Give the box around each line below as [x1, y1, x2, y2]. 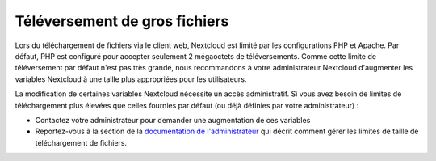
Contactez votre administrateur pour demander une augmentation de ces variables [35, 115, 311, 125]
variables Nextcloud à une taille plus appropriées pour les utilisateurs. [15, 74, 247, 84]
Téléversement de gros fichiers [15, 12, 229, 30]
